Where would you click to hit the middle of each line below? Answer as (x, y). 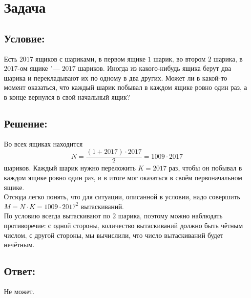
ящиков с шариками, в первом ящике (90, 58)
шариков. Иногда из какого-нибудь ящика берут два (155, 68)
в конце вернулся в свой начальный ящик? (67, 96)
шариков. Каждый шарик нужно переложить (70, 168)
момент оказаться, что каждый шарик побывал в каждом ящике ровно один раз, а (125, 87)
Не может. (19, 291)
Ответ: (20, 271)
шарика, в (228, 58)
